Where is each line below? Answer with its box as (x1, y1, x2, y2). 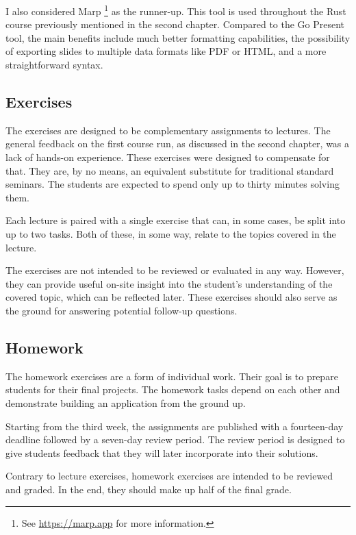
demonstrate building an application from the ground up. (5, 395, 246, 410)
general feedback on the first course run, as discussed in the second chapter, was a (5, 136, 350, 151)
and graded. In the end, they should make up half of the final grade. (5, 482, 292, 496)
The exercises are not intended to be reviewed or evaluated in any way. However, (5, 263, 344, 277)
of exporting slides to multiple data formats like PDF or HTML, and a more (5, 44, 327, 58)
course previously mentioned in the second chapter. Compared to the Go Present (5, 17, 345, 32)
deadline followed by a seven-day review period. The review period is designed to (5, 432, 345, 447)
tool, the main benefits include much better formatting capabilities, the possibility (5, 30, 351, 45)
